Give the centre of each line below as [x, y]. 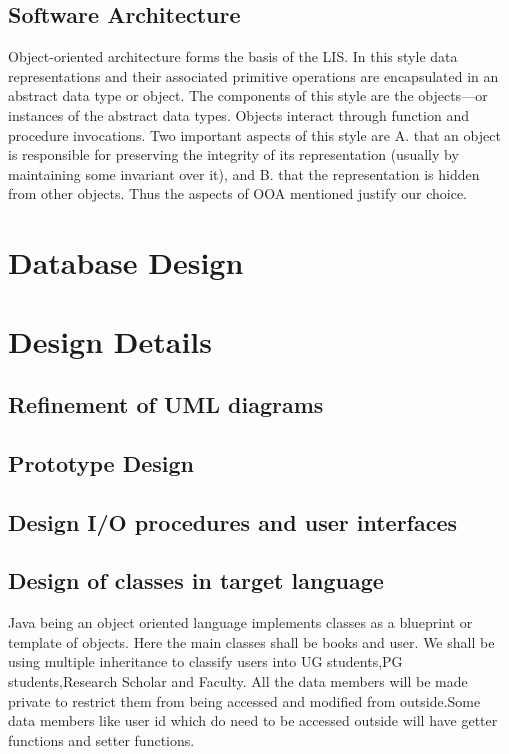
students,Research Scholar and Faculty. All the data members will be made [238, 681]
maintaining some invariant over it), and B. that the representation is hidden [244, 173]
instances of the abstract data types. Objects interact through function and [238, 114]
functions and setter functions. [101, 739]
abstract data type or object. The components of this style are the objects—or [248, 95]
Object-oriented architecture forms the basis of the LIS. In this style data [233, 56]
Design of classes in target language [196, 580]
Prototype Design [101, 462]
